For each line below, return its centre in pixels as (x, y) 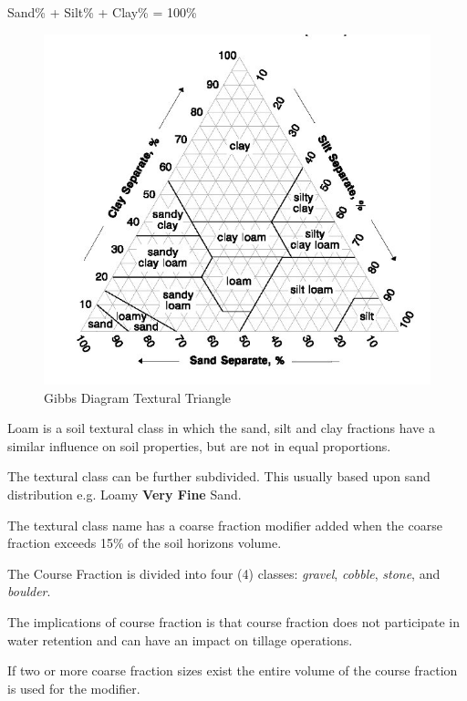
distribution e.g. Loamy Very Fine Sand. (125, 494)
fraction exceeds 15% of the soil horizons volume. (145, 543)
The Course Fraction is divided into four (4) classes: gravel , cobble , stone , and (224, 573)
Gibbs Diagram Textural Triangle (138, 397)
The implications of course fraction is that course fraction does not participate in (234, 621)
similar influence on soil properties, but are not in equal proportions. (199, 445)
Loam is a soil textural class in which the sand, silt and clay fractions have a (221, 428)
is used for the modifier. (74, 688)
